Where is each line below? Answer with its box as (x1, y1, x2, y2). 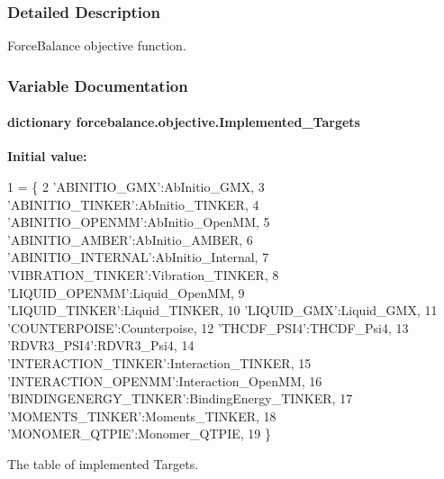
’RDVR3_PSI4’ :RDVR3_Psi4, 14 (7, 336, 195, 355)
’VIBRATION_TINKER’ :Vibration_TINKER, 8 (7, 266, 279, 285)
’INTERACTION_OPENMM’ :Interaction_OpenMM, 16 (7, 371, 322, 390)
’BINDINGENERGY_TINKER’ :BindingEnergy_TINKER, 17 (7, 389, 353, 408)
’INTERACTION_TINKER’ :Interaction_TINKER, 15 (7, 353, 312, 372)
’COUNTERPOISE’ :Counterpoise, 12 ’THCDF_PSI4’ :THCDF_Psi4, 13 (7, 318, 409, 337)
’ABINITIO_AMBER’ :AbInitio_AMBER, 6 (7, 230, 253, 249)
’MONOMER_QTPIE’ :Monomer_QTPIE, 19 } (7, 424, 271, 443)
